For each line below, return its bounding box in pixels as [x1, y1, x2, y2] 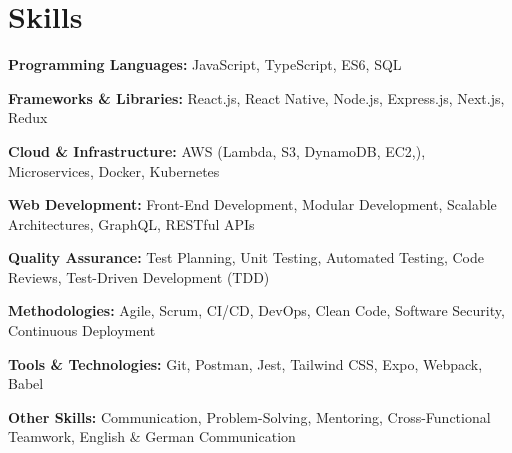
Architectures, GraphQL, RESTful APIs [8, 213, 255, 234]
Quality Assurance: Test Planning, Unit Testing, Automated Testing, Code [8, 247, 484, 268]
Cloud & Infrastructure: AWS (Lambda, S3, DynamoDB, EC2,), [8, 140, 426, 161]
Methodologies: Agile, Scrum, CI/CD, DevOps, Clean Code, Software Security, [8, 300, 505, 321]
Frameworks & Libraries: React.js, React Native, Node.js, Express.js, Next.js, [8, 87, 505, 108]
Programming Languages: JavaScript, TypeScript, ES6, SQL [8, 54, 402, 75]
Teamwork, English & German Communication [8, 426, 296, 447]
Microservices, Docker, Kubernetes [8, 160, 220, 181]
